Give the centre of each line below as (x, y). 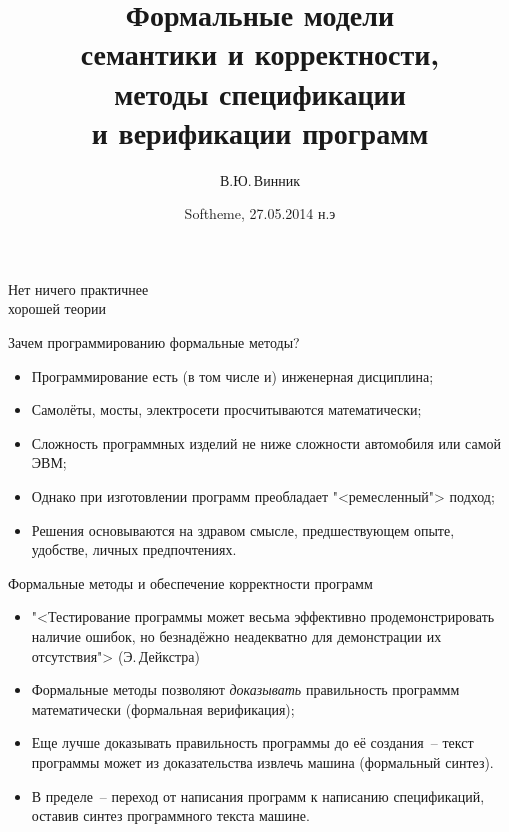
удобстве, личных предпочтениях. (134, 549)
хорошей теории (57, 308)
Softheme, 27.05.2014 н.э (260, 213)
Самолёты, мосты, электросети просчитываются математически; (226, 409)
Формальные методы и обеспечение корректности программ (190, 582)
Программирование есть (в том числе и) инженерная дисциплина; (232, 375)
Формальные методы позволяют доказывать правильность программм (245, 689)
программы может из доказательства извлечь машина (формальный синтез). (262, 761)
